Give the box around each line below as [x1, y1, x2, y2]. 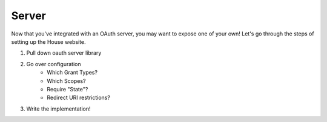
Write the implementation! [26, 105, 91, 112]
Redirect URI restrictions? [47, 94, 110, 102]
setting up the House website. [11, 38, 86, 45]
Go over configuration [26, 60, 81, 67]
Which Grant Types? [47, 69, 98, 76]
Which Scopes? [47, 77, 86, 84]
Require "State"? [47, 85, 88, 93]
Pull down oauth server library [26, 49, 102, 56]
